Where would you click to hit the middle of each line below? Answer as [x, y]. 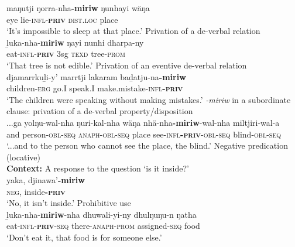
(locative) [23, 157]
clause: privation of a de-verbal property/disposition [100, 111]
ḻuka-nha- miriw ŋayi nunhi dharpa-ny [75, 42]
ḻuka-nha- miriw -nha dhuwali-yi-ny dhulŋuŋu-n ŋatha [102, 214]
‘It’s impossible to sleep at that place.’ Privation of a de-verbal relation [133, 31]
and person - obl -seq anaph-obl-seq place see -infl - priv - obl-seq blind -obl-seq [144, 134]
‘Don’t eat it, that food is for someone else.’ [84, 237]
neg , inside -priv [36, 191]
